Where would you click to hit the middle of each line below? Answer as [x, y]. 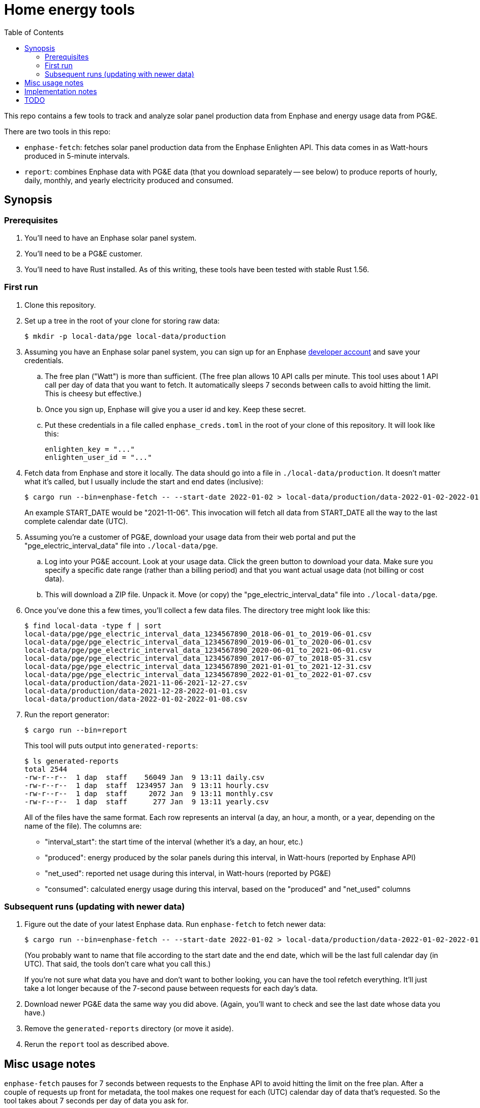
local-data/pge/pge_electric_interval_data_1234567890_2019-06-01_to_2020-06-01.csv [198, 642]
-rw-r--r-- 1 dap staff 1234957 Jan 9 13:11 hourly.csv [147, 785]
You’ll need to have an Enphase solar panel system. [111, 238]
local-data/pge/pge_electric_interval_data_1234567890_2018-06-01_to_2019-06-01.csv [198, 634]
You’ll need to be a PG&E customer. [84, 253]
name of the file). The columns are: [83, 826]
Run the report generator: [67, 714]
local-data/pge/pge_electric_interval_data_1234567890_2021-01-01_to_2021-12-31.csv [198, 666]
